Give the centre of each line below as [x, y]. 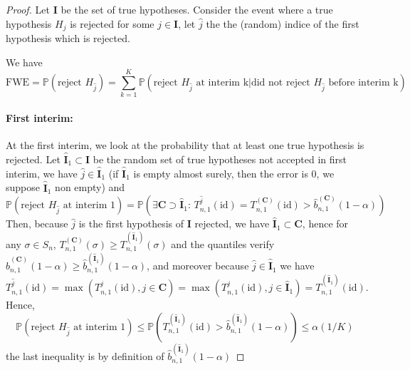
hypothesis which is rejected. [68, 38]
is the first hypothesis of [131, 223]
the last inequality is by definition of [85, 355]
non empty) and [90, 187]
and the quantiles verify [223, 243]
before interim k [363, 83]
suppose [23, 187]
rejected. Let [33, 159]
